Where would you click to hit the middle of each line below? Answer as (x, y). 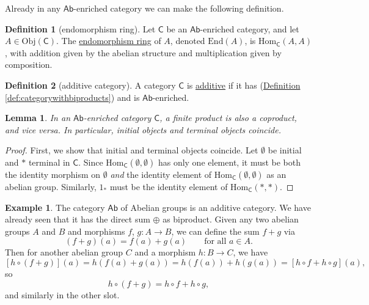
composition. (29, 64)
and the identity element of (161, 174)
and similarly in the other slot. (62, 294)
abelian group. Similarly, (51, 186)
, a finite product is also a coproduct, (228, 118)
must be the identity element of (169, 186)
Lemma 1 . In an (38, 118)
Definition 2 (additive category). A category (90, 85)
